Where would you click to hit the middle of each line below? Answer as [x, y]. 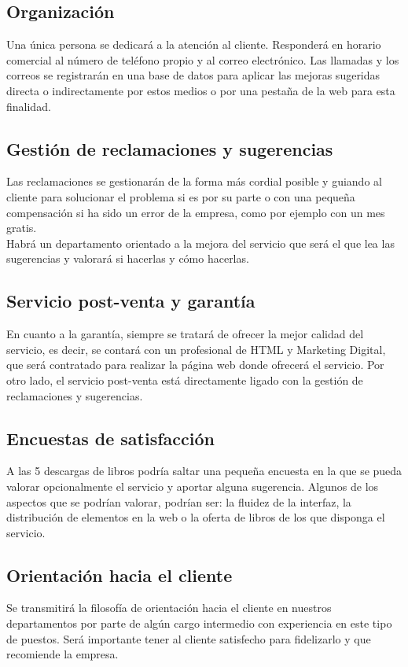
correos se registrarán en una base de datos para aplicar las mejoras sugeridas [193, 75]
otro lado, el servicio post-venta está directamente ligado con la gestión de [185, 380]
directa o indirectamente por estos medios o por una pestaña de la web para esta [201, 90]
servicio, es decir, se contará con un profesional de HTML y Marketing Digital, [196, 349]
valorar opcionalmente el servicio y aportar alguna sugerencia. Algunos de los [193, 486]
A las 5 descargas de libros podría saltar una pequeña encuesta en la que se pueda [204, 471]
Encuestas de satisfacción [110, 438]
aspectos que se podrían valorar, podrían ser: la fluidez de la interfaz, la [179, 501]
